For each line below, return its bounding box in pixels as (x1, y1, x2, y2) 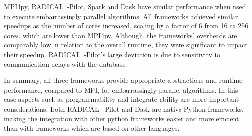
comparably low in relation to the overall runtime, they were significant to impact (4, 39, 248, 50)
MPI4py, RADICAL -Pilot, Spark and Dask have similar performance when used (4, 1, 246, 11)
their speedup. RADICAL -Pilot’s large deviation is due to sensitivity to (4, 49, 220, 59)
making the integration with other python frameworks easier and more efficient (4, 113, 239, 123)
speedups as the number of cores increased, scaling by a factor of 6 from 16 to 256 (4, 20, 249, 31)
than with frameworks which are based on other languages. (4, 123, 180, 133)
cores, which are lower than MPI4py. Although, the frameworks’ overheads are (4, 30, 237, 40)
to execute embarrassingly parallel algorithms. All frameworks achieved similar (4, 11, 238, 21)
